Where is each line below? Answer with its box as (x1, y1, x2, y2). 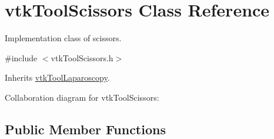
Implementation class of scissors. (5, 32, 122, 44)
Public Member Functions (5, 120, 166, 138)
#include (5, 51, 38, 64)
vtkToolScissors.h (51, 51, 113, 64)
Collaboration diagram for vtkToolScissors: (5, 91, 159, 103)
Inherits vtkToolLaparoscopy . (5, 71, 110, 84)
